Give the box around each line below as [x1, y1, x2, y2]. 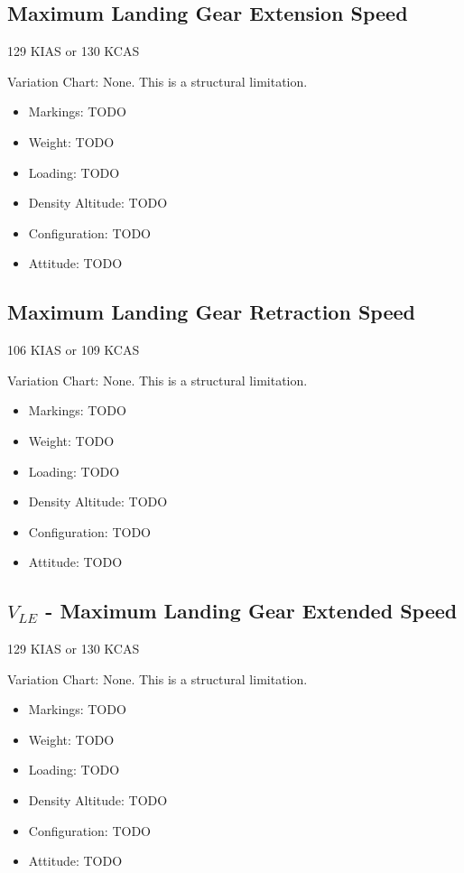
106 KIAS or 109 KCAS [7, 340, 140, 359]
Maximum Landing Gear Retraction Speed [7, 298, 415, 326]
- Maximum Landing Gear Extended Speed [45, 597, 458, 625]
